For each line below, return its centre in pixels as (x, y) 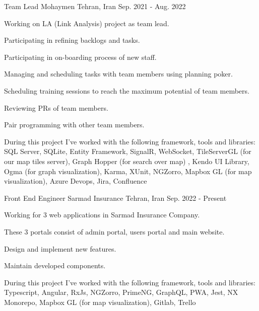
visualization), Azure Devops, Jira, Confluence (76, 181)
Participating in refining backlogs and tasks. (72, 40)
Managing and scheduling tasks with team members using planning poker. (118, 74)
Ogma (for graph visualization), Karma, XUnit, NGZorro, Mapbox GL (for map (128, 171)
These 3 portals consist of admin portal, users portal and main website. (114, 231)
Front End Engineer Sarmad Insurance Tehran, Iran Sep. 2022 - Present (115, 198)
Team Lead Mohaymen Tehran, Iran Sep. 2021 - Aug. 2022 (95, 6)
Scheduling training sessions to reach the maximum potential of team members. (127, 90)
